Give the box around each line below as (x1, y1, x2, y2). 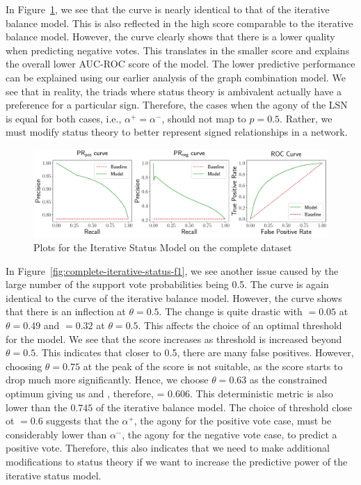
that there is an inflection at (6, 304, 126, 319)
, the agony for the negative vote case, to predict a (122, 427, 337, 441)
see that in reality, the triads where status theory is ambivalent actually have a (6, 84, 342, 98)
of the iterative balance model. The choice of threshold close (95, 399, 353, 414)
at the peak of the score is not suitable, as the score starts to (83, 358, 343, 373)
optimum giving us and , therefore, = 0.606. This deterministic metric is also (6, 386, 333, 400)
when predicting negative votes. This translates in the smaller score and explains (6, 42, 350, 57)
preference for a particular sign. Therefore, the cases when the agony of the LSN (6, 97, 348, 112)
